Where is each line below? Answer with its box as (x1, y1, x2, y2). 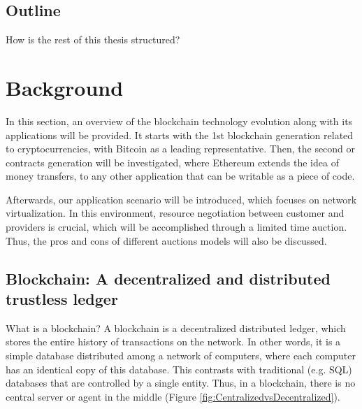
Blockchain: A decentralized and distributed (6, 267, 331, 289)
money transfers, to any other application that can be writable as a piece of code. (6, 168, 355, 183)
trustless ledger (6, 288, 118, 310)
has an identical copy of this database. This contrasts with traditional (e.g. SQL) (6, 361, 352, 376)
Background (6, 73, 124, 101)
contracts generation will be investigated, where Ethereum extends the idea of (6, 155, 339, 169)
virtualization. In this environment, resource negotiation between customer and (6, 206, 345, 220)
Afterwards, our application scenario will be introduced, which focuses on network (6, 192, 357, 206)
